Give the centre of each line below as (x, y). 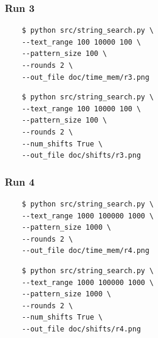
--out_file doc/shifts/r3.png (81, 156)
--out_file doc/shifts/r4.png (81, 329)
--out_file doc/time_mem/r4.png (86, 251)
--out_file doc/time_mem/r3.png (86, 77)
